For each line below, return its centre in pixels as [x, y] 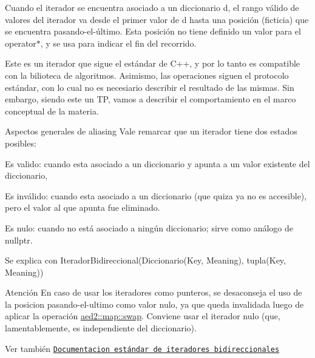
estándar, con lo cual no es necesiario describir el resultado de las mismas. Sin [150, 87]
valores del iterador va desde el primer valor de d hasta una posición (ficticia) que [157, 19]
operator [21, 43]
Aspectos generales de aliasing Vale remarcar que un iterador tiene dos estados [151, 131]
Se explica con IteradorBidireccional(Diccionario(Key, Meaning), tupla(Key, [145, 260]
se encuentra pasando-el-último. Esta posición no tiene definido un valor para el [153, 31]
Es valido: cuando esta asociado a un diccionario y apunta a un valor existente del [157, 163]
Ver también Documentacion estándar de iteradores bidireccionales [142, 348]
